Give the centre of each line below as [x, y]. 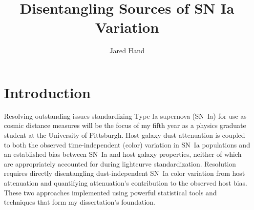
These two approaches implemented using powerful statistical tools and [110, 192]
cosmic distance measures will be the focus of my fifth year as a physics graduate [125, 125]
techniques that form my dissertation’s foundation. [80, 202]
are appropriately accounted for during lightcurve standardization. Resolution [120, 163]
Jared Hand [127, 51]
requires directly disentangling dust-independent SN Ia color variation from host [125, 173]
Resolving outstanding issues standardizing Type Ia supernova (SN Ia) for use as [125, 115]
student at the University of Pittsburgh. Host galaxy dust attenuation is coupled [125, 135]
